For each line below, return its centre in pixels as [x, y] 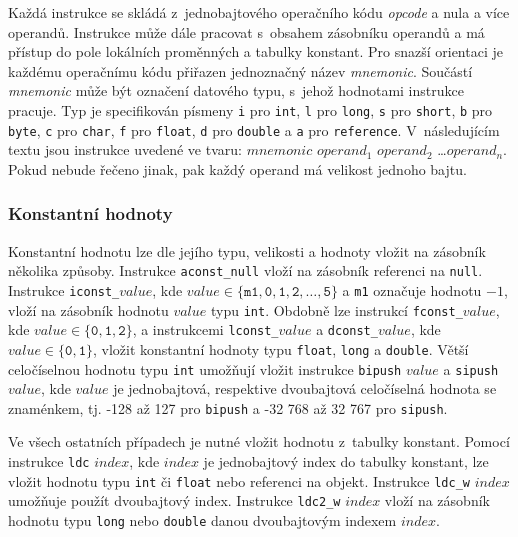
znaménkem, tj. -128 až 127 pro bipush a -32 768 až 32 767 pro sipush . [228, 407]
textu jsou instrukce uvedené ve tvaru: [125, 149]
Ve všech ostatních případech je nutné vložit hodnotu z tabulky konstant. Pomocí [259, 441]
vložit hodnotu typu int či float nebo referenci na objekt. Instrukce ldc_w [239, 480]
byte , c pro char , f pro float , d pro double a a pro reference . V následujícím [254, 129]
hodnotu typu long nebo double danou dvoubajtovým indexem [202, 520]
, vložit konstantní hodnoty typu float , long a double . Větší [280, 348]
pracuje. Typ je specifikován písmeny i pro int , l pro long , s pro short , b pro [250, 109]
